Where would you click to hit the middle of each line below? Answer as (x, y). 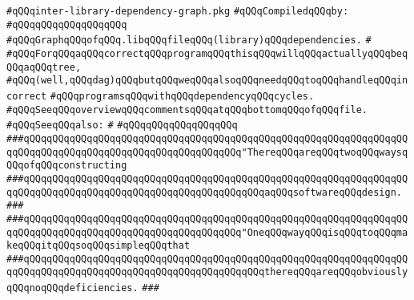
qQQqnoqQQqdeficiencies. (72, 288)
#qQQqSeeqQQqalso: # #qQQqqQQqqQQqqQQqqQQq (122, 126)
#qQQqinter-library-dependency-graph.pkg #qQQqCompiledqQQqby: (178, 11)
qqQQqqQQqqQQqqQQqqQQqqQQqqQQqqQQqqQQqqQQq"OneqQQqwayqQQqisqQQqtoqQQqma (207, 232)
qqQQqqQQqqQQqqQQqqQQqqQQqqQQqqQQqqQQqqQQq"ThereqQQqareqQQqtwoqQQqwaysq (207, 152)
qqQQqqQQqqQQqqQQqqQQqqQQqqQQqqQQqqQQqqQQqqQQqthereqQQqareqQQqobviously (207, 272)
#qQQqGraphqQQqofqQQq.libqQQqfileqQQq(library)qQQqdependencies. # (189, 41)
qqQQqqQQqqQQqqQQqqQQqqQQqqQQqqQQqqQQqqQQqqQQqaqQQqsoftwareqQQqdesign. (204, 192)
